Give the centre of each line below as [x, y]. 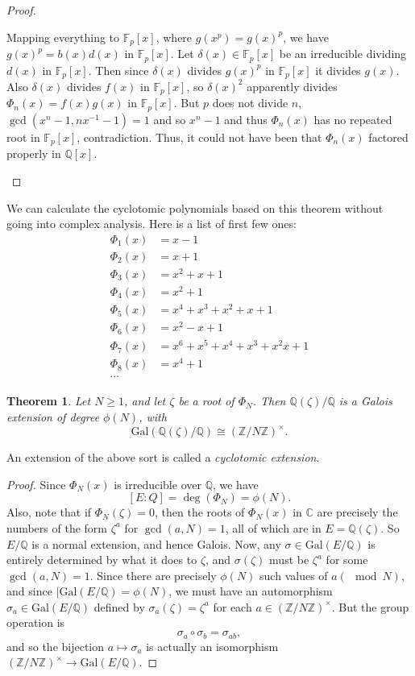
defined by [119, 606]
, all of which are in [273, 527]
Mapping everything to [63, 37]
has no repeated [353, 119]
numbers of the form [57, 527]
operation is [36, 622]
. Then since [118, 70]
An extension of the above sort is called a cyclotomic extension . [163, 457]
